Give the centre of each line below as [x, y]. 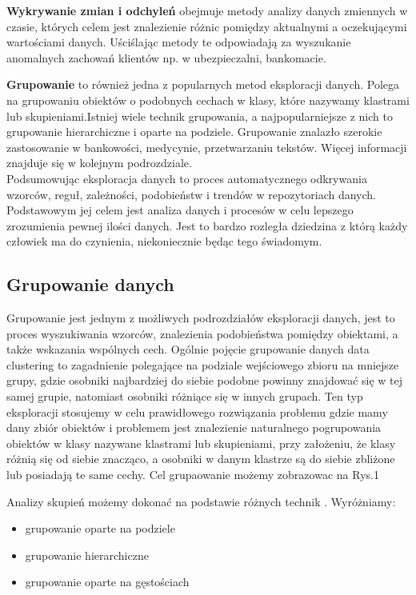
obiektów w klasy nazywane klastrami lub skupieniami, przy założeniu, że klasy [201, 443]
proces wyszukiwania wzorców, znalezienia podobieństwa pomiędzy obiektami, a [202, 333]
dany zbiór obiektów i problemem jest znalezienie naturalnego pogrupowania [194, 427]
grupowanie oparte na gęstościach [107, 582]
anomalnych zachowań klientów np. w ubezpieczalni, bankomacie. [166, 57]
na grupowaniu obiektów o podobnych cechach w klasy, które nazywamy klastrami [208, 100]
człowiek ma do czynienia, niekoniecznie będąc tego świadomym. [164, 241]
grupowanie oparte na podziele [100, 528]
